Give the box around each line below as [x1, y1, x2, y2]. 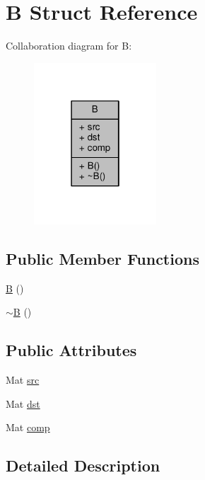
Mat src [6, 372, 40, 387]
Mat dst [6, 396, 40, 411]
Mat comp [6, 420, 50, 435]
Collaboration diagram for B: [6, 38, 132, 53]
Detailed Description [6, 455, 160, 476]
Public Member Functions [6, 248, 199, 270]
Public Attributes [6, 339, 137, 361]
